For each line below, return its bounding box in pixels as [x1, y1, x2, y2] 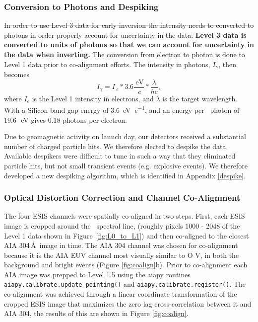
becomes [4, 69, 30, 80]
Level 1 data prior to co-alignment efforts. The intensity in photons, [4, 59, 210, 69]
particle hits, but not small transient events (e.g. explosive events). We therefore [4, 160, 248, 170]
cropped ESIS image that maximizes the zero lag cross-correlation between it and [4, 298, 252, 309]
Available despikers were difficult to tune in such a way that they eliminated [4, 151, 236, 161]
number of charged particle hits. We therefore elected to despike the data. [4, 141, 228, 151]
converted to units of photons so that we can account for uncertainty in [4, 39, 254, 50]
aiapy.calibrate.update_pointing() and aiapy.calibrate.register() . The [4, 279, 246, 289]
